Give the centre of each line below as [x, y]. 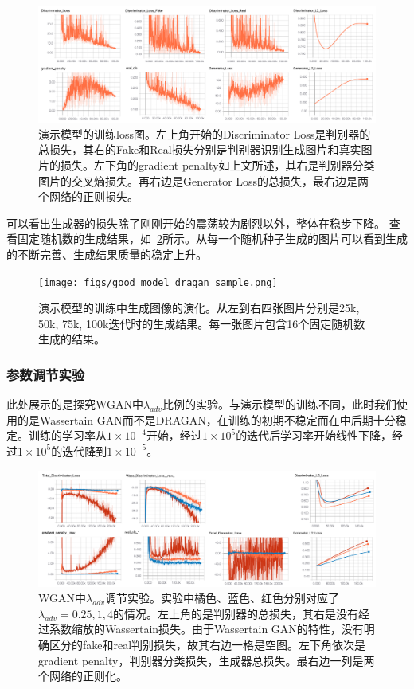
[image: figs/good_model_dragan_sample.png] [158, 282]
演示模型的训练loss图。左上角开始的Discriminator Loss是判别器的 [205, 133]
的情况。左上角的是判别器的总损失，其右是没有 [236, 613]
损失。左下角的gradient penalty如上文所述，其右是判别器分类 [217, 164]
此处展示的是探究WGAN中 [75, 404]
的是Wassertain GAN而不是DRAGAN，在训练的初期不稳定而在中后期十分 [206, 419]
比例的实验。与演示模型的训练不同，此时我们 [280, 404]
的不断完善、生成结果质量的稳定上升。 [107, 254]
